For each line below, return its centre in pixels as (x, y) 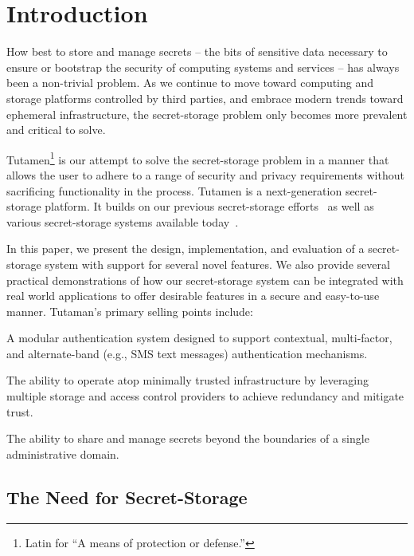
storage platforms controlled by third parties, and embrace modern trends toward (205, 98)
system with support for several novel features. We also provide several (217, 264)
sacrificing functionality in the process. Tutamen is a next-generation (174, 190)
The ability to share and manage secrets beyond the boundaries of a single (188, 438)
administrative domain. (63, 453)
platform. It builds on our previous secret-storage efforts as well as (209, 206)
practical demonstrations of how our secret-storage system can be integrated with (205, 280)
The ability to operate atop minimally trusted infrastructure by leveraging (188, 380)
